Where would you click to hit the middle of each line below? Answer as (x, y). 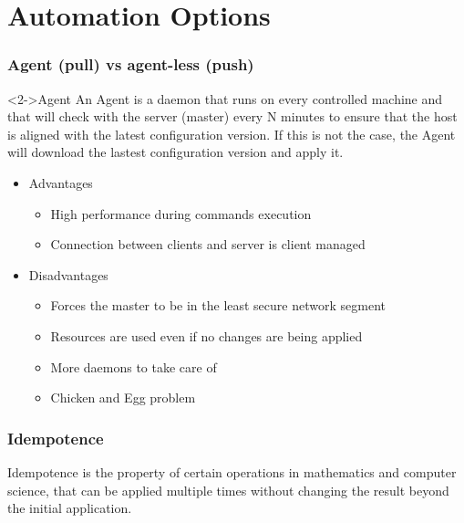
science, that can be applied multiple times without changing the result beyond (228, 490)
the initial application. (70, 508)
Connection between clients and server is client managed (208, 244)
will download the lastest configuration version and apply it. (175, 152)
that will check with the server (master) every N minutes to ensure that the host (232, 116)
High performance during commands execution (181, 213)
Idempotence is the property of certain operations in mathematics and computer (232, 471)
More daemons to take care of (134, 366)
